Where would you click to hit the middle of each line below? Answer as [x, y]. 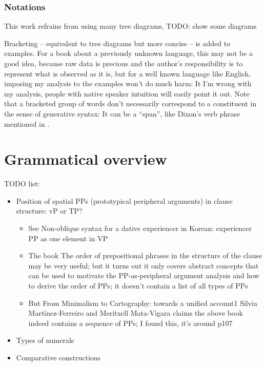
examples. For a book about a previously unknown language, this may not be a [129, 53]
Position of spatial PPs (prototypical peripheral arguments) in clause [124, 200]
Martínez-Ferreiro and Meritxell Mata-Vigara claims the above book [136, 313]
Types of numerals [45, 340]
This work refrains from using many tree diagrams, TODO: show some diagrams [130, 26]
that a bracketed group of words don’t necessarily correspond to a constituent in [130, 103]
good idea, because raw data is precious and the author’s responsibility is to [124, 63]
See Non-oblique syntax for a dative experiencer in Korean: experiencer [140, 228]
